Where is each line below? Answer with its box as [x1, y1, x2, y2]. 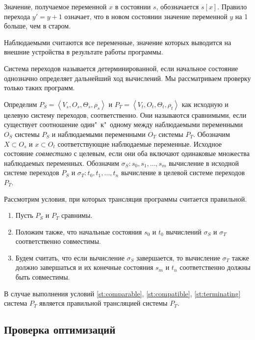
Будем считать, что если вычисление [15, 252, 125, 262]
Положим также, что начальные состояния [15, 226, 142, 236]
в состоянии [115, 1, 151, 11]
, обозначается [156, 1, 199, 11]
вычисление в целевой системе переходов [121, 167, 245, 178]
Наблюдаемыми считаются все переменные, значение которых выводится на [4, 37, 231, 47]
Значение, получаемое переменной [4, 1, 107, 11]
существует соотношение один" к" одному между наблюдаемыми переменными [4, 119, 243, 130]
